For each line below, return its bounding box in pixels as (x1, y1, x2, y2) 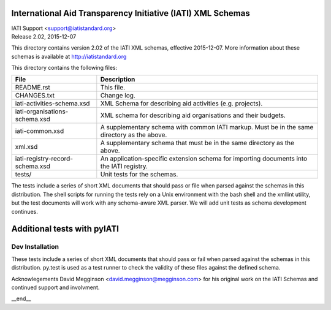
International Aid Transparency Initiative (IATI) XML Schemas (11, 8, 251, 18)
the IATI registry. (100, 162, 148, 171)
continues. (11, 208, 38, 215)
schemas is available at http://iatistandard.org (11, 53, 127, 60)
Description (100, 75, 135, 84)
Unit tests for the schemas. (100, 170, 178, 179)
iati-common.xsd (15, 127, 64, 135)
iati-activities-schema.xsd (15, 99, 90, 108)
